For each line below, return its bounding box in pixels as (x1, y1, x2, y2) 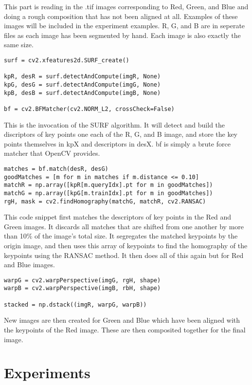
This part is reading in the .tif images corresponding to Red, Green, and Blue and (4, 1, 249, 11)
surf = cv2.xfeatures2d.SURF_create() (4, 56, 129, 64)
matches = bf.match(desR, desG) (4, 165, 108, 172)
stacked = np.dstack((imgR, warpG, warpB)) (4, 301, 147, 308)
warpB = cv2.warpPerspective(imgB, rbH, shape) (4, 285, 161, 292)
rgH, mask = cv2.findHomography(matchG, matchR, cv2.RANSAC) (4, 198, 206, 205)
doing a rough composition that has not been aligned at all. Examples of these (4, 11, 238, 21)
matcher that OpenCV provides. (4, 148, 100, 158)
